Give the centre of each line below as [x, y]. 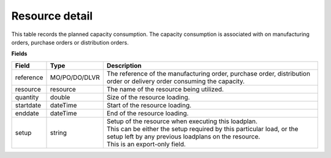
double [60, 97]
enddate [27, 113]
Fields [19, 54]
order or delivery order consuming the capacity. [176, 81]
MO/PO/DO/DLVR [75, 77]
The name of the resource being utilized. [165, 89]
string [59, 132]
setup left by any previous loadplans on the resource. [183, 136]
